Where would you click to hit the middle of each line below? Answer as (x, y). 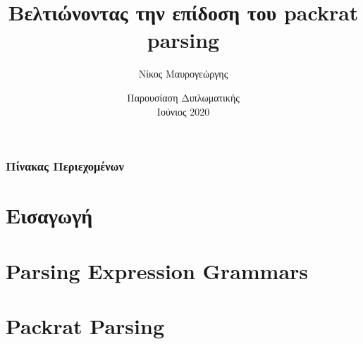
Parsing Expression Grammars (157, 270)
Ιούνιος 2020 (183, 111)
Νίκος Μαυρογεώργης (183, 74)
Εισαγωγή (49, 215)
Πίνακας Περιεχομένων (65, 166)
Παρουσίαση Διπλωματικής (183, 97)
